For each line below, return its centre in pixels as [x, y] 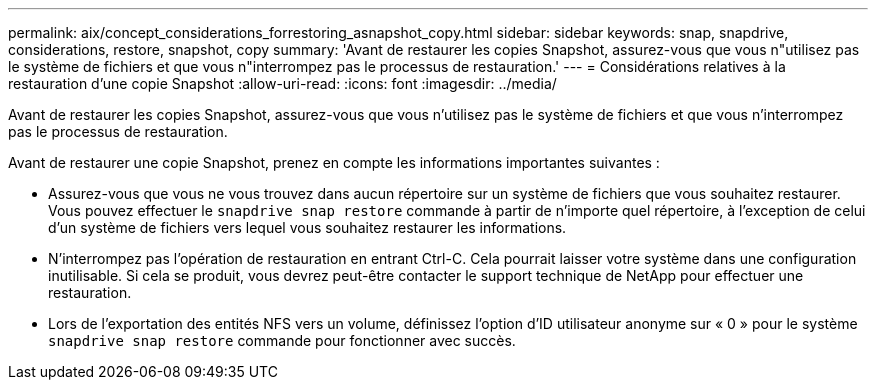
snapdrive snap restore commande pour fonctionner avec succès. [282, 340]
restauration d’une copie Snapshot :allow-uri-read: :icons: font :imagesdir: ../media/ [282, 83]
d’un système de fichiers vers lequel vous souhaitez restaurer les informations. [307, 227]
